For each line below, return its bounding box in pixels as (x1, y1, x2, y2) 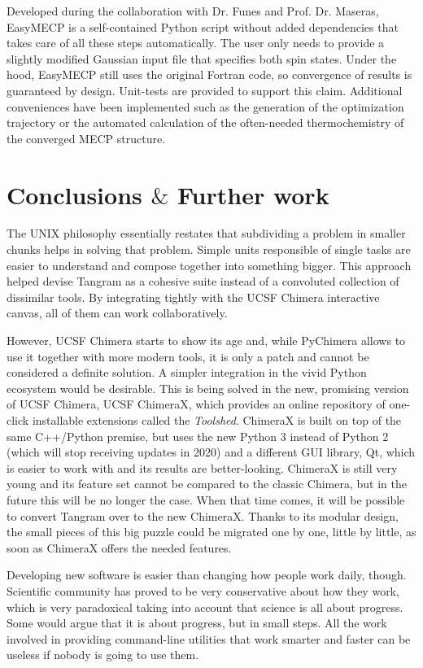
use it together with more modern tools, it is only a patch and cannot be (7, 347, 369, 365)
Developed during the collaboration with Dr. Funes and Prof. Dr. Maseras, (7, 2, 379, 19)
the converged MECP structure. (7, 129, 166, 146)
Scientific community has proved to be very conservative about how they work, (7, 582, 399, 599)
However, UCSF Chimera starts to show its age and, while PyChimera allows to (7, 332, 406, 349)
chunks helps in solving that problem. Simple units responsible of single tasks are (7, 241, 411, 258)
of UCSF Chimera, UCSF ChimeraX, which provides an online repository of (7, 395, 386, 413)
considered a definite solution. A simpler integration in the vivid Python (7, 364, 367, 381)
